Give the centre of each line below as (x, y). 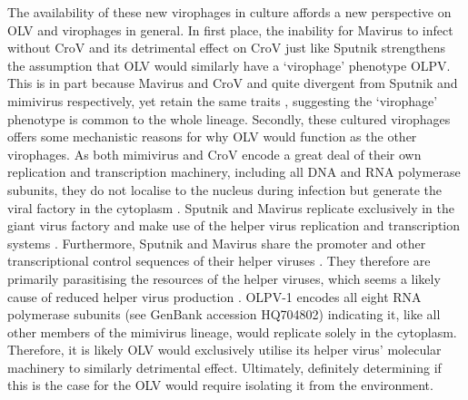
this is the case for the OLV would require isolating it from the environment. (220, 385)
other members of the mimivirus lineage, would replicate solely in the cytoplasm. (232, 332)
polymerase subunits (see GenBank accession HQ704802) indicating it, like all (224, 314)
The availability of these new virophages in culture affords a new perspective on (229, 12)
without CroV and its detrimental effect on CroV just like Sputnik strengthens (226, 48)
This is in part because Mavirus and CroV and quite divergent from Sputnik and (233, 83)
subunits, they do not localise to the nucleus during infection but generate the (224, 189)
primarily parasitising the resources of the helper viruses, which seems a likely (224, 278)
